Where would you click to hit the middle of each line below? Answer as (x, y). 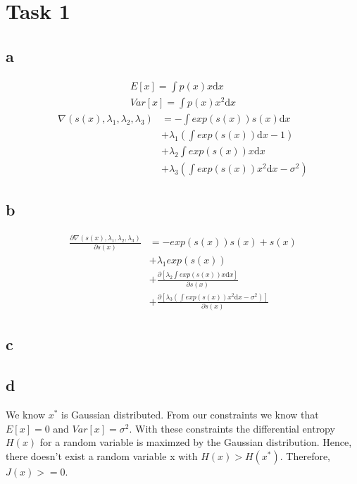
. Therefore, (305, 456)
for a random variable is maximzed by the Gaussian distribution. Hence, (196, 442)
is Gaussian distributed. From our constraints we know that (190, 415)
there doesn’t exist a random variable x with (102, 456)
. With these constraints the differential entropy (232, 428)
